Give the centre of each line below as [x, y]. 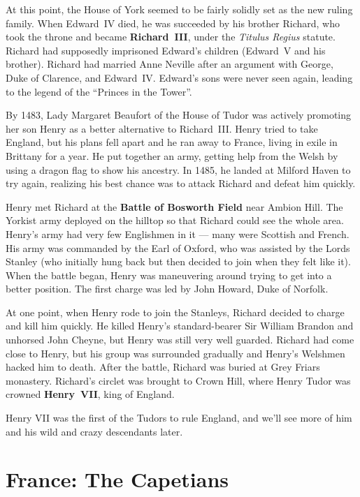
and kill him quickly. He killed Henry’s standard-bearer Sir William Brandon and [180, 326]
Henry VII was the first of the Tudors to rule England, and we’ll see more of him [179, 418]
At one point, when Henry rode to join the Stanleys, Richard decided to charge [175, 312]
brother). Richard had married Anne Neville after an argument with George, [170, 64]
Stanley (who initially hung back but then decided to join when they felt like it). [178, 261]
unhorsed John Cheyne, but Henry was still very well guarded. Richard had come [180, 340]
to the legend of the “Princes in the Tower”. [99, 91]
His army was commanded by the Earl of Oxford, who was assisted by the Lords [178, 247]
